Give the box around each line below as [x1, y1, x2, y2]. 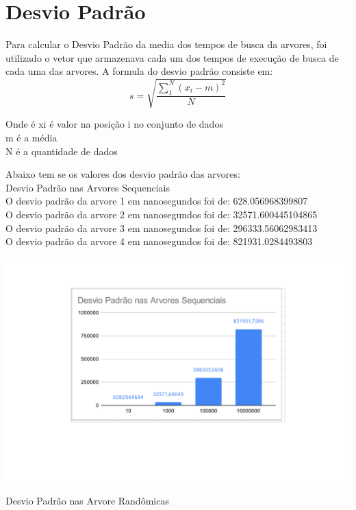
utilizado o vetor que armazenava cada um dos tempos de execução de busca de [5, 50, 339, 65]
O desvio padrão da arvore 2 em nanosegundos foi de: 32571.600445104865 [5, 207, 318, 222]
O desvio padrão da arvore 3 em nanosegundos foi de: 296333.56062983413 [5, 220, 318, 235]
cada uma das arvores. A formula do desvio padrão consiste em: [5, 64, 273, 78]
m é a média [5, 130, 58, 145]
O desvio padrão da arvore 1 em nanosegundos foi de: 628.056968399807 [5, 194, 308, 208]
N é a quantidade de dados [5, 143, 118, 158]
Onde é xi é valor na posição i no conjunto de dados [5, 117, 223, 131]
